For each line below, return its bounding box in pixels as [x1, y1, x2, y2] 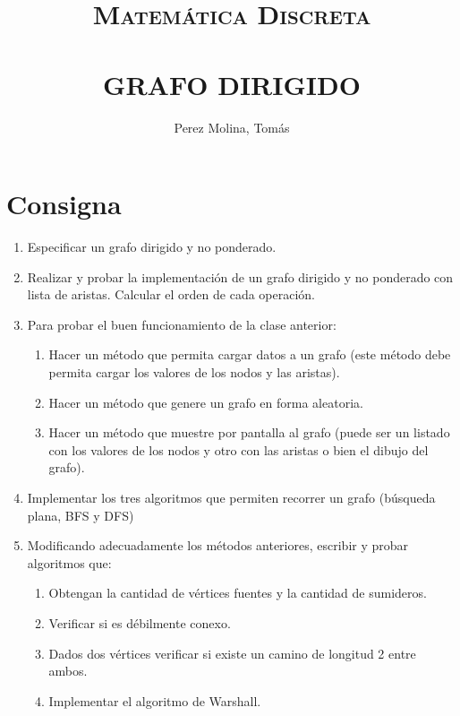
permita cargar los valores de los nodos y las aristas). [48, 363, 340, 381]
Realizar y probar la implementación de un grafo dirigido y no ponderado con [27, 267, 454, 286]
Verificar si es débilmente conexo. [48, 613, 231, 632]
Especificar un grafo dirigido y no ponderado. [27, 237, 277, 256]
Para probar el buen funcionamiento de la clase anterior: [27, 315, 336, 333]
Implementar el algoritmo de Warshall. [48, 691, 261, 710]
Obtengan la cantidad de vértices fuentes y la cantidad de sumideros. [48, 583, 427, 602]
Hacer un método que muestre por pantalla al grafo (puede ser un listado [48, 423, 450, 442]
